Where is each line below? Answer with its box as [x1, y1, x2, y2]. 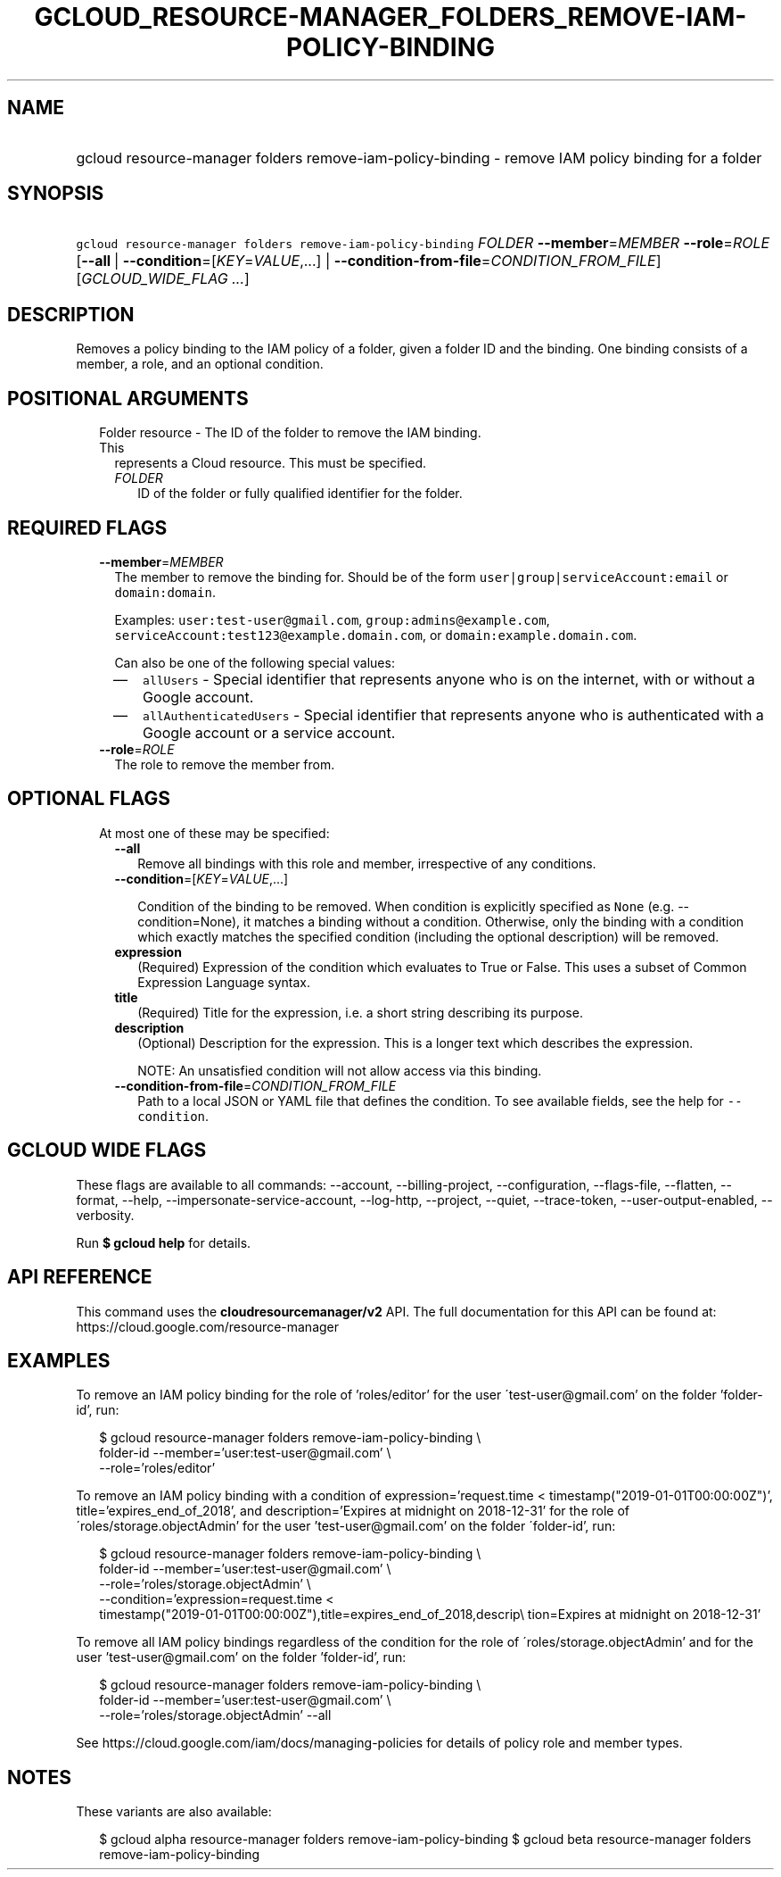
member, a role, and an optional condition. [76, 356, 324, 372]
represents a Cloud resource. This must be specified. [114, 455, 426, 471]
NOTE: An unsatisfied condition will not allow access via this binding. [137, 1062, 542, 1078]
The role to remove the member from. [114, 756, 335, 772]
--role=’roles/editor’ [99, 1460, 216, 1476]
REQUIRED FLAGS [7, 516, 168, 539]
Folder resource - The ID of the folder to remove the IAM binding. [99, 425, 481, 441]
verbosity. [76, 1207, 135, 1223]
